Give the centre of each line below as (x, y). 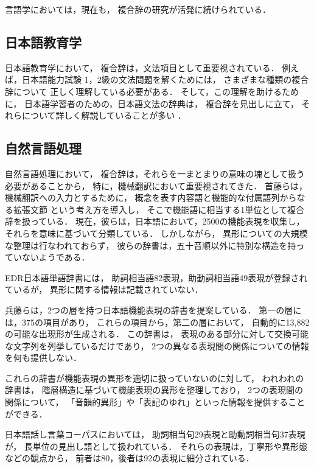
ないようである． (56, 257)
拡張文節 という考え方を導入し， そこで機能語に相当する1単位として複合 (159, 209)
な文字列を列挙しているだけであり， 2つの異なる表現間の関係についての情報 (157, 345)
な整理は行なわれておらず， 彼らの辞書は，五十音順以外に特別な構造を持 (151, 245)
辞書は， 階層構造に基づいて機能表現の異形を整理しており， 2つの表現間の (154, 390)
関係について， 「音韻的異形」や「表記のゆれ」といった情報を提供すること (155, 402)
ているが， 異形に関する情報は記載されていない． (104, 289)
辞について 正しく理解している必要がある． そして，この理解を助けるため (152, 91)
